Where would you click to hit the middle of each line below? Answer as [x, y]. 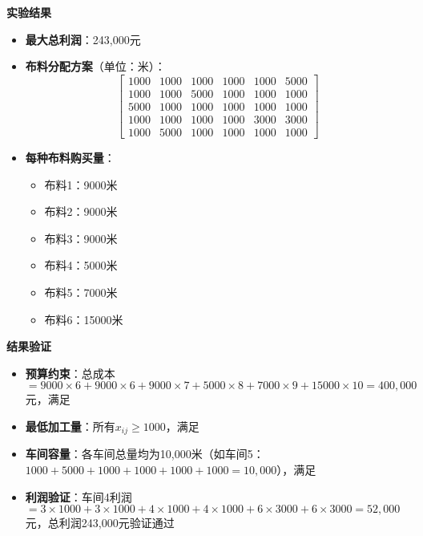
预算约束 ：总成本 [70, 373]
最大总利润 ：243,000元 [83, 39]
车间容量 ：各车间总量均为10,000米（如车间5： [145, 454]
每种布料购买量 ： [70, 157]
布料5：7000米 [81, 292]
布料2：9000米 [81, 211]
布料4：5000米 [81, 265]
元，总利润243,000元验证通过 [100, 523]
